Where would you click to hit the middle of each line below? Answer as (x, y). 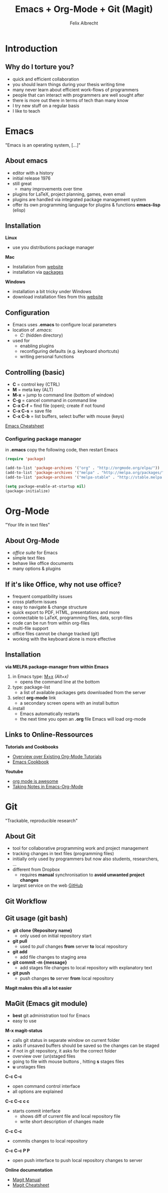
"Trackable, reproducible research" (41, 820)
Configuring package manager (43, 439)
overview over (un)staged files (44, 1056)
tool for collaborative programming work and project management (80, 848)
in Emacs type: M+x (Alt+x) (40, 676)
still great (22, 183)
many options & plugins (36, 568)
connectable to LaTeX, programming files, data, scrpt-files (72, 618)
